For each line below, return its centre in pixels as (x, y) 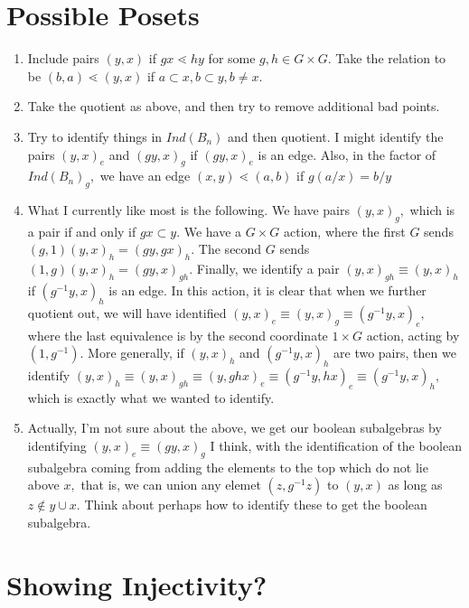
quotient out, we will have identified (127, 312)
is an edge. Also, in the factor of (347, 154)
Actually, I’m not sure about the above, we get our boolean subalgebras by (234, 428)
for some (232, 58)
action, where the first (345, 231)
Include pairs (63, 58)
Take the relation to (391, 58)
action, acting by (413, 335)
